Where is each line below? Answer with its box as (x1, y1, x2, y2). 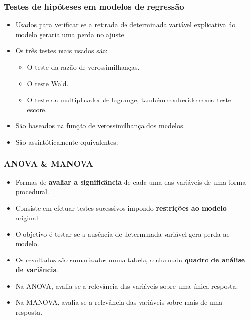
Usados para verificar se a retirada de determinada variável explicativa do (15, 20, 236, 30)
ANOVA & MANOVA (4, 158, 93, 170)
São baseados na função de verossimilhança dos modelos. (15, 120, 185, 131)
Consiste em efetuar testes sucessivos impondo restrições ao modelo (15, 202, 227, 213)
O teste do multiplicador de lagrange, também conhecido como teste (27, 95, 231, 105)
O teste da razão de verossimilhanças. (27, 62, 140, 72)
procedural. (15, 186, 49, 197)
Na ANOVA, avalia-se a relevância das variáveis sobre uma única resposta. (15, 280, 238, 291)
